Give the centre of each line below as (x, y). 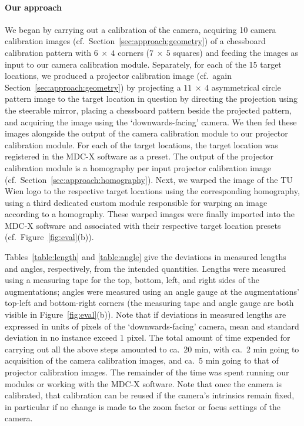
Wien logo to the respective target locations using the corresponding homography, (152, 191)
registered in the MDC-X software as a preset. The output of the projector (139, 156)
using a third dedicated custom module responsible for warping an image (136, 202)
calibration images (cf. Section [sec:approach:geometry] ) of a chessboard (135, 41)
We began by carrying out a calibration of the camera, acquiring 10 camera (141, 29)
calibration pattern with (48, 52)
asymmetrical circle (246, 87)
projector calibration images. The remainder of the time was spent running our (147, 372)
